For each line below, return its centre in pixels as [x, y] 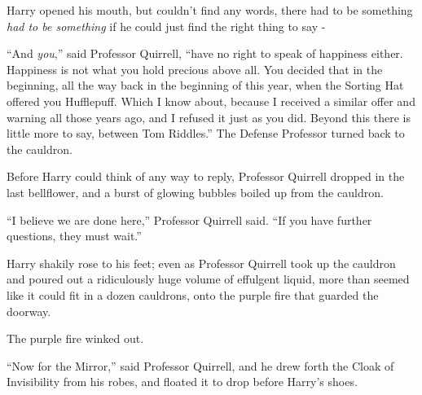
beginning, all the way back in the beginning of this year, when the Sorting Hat [205, 85]
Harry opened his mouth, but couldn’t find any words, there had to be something [210, 10]
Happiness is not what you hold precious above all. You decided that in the [195, 69]
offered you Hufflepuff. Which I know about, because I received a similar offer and [211, 101]
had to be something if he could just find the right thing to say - [166, 26]
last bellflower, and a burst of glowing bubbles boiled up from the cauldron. [195, 192]
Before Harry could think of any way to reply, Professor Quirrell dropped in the [206, 176]
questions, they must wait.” [74, 236]
